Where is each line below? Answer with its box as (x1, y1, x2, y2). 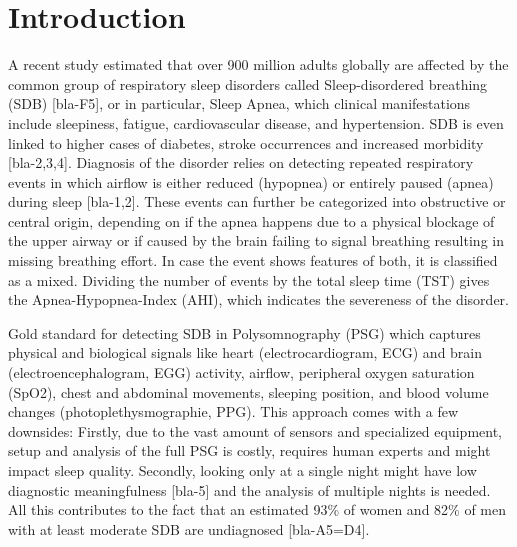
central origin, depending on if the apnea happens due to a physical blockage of (8, 210, 495, 231)
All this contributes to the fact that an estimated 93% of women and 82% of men (8, 499, 507, 520)
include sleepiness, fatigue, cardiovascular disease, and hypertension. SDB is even (8, 112, 504, 133)
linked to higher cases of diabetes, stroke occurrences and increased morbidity (8, 132, 484, 153)
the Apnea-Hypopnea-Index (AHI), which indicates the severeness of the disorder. (8, 289, 509, 310)
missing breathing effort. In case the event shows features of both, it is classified (8, 250, 498, 271)
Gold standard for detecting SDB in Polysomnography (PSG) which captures (8, 322, 481, 343)
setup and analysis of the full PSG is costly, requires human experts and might (8, 440, 491, 461)
